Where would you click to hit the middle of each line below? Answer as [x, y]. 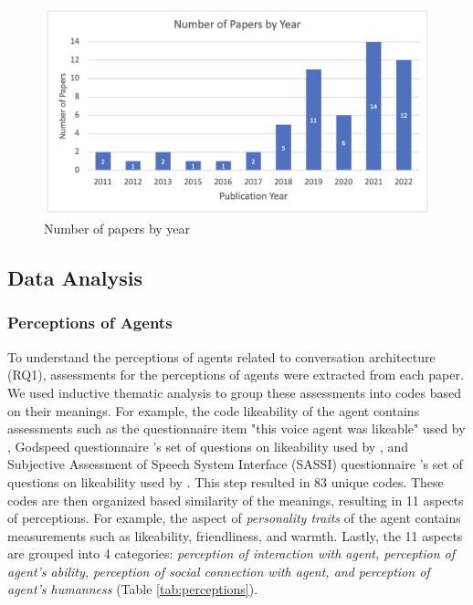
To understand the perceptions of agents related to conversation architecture [221, 356]
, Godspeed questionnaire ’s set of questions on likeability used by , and [208, 446]
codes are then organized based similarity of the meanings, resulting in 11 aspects [236, 500]
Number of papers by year [117, 229]
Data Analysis [75, 278]
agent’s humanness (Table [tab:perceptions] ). [133, 589]
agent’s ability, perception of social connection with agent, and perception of [219, 571]
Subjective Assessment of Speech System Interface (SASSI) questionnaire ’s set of [235, 464]
